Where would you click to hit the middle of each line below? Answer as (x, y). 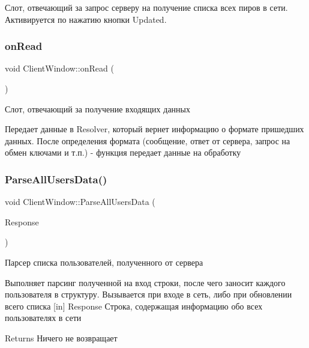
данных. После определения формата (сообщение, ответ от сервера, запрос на (148, 140)
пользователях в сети (43, 318)
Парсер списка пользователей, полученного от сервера (104, 262)
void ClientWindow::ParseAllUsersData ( (80, 202)
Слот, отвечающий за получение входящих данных (97, 108)
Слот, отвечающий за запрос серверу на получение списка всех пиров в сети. (146, 7)
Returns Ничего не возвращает (61, 337)
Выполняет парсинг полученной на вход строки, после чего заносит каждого (145, 282)
